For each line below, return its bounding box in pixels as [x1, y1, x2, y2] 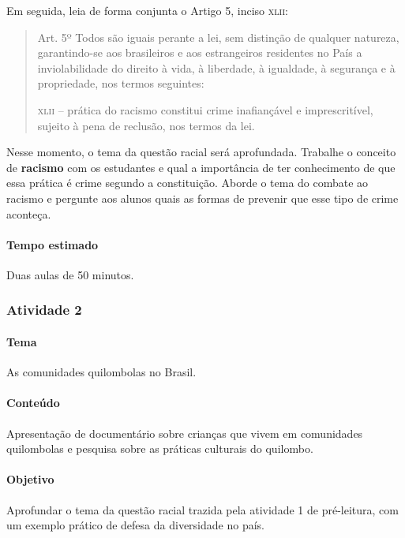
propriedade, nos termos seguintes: [37, 75, 204, 92]
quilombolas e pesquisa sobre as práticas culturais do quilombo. [6, 440, 313, 457]
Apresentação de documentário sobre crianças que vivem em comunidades [6, 424, 363, 441]
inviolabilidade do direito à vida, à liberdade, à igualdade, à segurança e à [37, 59, 396, 76]
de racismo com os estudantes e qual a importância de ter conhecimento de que [6, 159, 396, 175]
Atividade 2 [6, 300, 82, 319]
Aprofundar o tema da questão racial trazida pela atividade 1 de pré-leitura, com [6, 501, 399, 517]
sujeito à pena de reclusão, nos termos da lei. [37, 117, 255, 133]
